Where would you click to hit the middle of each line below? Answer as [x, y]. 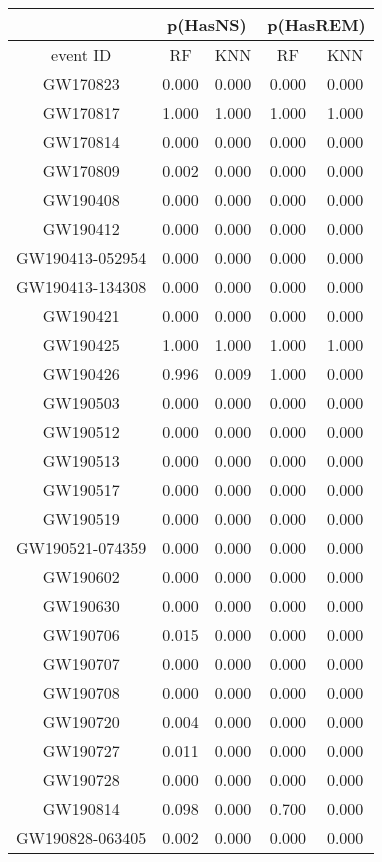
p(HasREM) [316, 24]
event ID [81, 54]
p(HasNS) [206, 24]
